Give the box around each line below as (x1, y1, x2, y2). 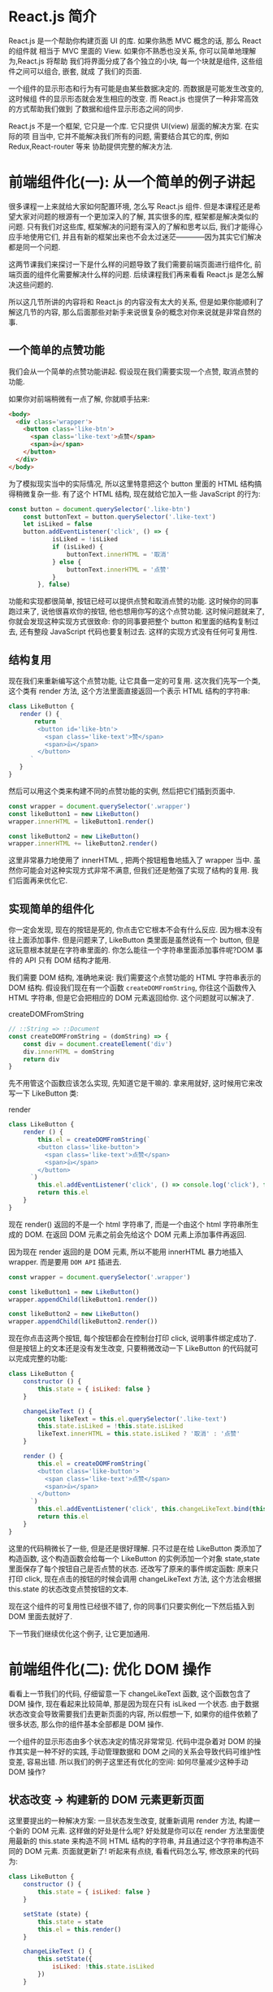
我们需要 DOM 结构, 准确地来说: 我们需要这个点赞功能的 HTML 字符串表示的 (8, 973, 262, 983)
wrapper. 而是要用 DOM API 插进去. (8, 1256, 122, 1266)
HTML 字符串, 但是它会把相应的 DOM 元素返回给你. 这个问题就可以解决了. (8, 993, 254, 1003)
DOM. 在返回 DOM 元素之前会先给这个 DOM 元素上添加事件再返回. (24, 1229, 247, 1239)
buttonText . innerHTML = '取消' (66, 550, 171, 558)
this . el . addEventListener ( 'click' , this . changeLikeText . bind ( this (37, 1505, 267, 1513)
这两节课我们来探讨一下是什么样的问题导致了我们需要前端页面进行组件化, (8, 259, 253, 269)
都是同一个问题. (8, 241, 61, 252)
